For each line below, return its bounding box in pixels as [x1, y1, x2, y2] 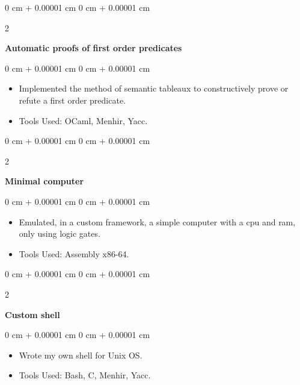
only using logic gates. [19, 227, 100, 240]
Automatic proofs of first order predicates [5, 42, 182, 54]
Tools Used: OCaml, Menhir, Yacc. [19, 114, 148, 127]
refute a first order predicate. [19, 93, 126, 106]
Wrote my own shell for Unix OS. [19, 348, 142, 361]
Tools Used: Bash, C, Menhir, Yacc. [19, 369, 151, 381]
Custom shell [5, 308, 60, 321]
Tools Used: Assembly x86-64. [19, 247, 129, 260]
